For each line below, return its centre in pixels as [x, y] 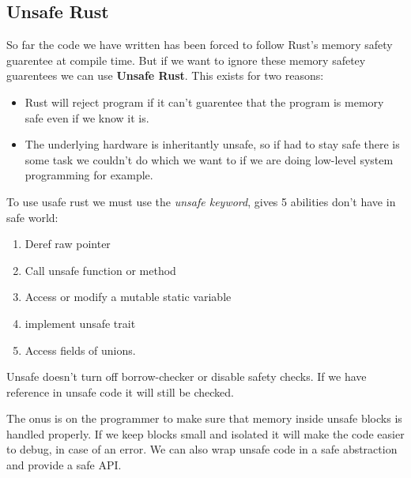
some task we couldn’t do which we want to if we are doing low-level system [209, 159]
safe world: [32, 217]
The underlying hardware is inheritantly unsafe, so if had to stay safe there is [212, 144]
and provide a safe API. [64, 465]
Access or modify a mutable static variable [128, 297]
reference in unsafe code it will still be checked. [120, 391]
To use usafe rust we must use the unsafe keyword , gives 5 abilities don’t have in [201, 201]
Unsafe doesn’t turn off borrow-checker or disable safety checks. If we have [187, 376]
